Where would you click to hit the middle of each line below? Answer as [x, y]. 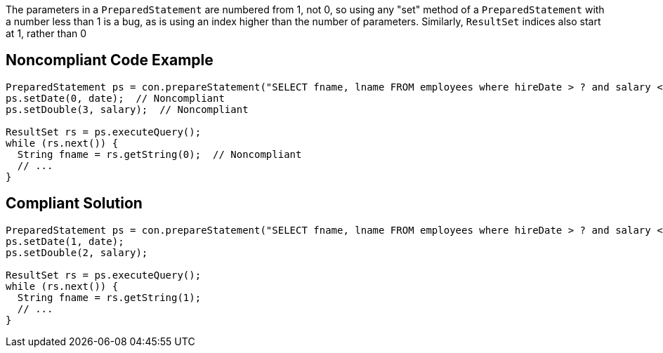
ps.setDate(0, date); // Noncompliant [115, 98]
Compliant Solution [74, 204]
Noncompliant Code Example [110, 60]
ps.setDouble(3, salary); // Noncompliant [127, 109]
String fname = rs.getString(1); [109, 297]
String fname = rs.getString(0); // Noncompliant [159, 154]
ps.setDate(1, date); [65, 241]
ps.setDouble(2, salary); [77, 252]
